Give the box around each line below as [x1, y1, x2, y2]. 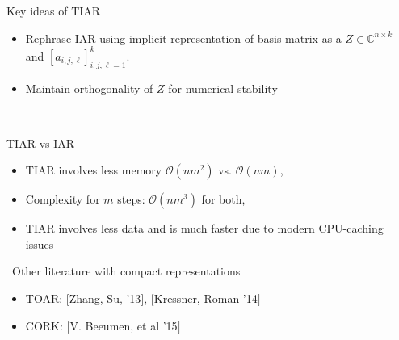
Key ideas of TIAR [6, 2, 101, 19]
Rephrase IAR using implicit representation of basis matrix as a [25, 29, 342, 46]
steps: [117, 191, 145, 208]
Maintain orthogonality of [25, 80, 153, 97]
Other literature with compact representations [12, 262, 241, 279]
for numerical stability [168, 80, 278, 97]
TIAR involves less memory [25, 162, 162, 178]
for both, [201, 191, 246, 208]
